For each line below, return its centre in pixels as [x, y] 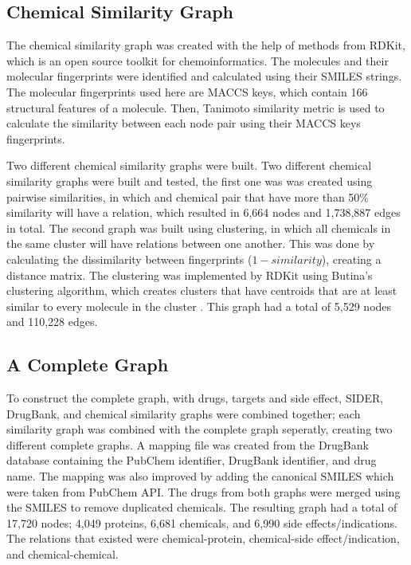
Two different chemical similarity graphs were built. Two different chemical [189, 165]
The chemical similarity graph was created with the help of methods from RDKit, [206, 45]
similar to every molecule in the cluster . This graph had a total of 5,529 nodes [199, 306]
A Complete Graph [88, 365]
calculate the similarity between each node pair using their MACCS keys [184, 123]
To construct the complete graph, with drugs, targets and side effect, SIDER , [195, 398]
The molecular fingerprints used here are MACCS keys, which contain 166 [187, 91]
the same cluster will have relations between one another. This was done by [191, 243]
